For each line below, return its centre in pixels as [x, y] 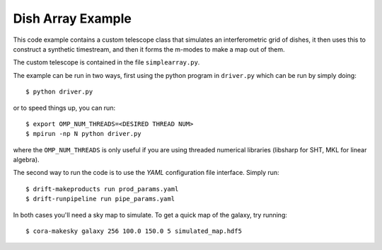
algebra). [26, 160]
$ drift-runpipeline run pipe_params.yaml [100, 199]
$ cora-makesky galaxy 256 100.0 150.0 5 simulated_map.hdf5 [134, 231]
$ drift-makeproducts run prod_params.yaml [102, 189]
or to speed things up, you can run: [64, 108]
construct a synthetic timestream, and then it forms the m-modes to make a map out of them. [149, 49]
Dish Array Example [73, 18]
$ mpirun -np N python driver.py [83, 134]
